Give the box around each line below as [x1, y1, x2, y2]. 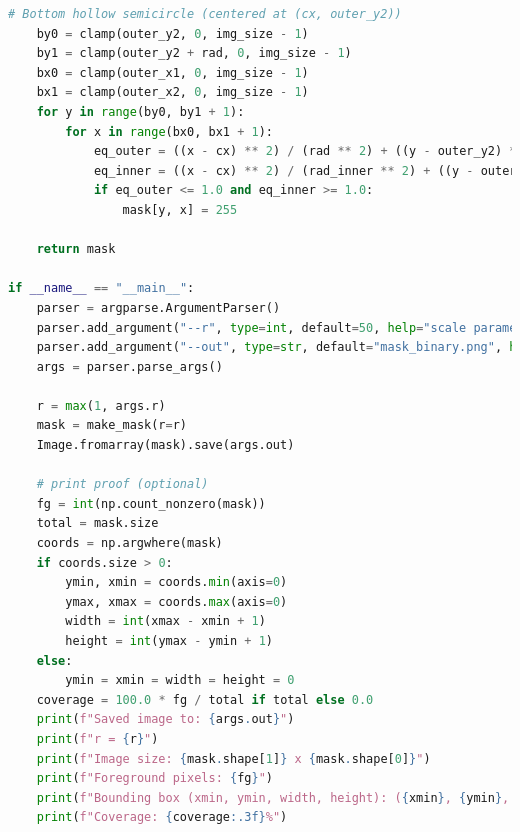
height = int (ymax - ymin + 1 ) [65, 634, 273, 648]
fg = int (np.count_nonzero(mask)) [36, 496, 266, 511]
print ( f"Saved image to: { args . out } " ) [36, 712, 295, 727]
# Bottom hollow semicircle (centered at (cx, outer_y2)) [8, 7, 402, 21]
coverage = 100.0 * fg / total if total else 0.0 [36, 692, 374, 707]
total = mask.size [36, 516, 159, 531]
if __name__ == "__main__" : [8, 281, 195, 296]
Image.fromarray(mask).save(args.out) [36, 438, 295, 453]
